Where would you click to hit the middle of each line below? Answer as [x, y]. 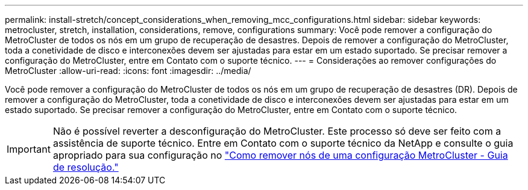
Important [29, 149]
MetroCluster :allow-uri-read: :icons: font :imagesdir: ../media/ [128, 71]
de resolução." [86, 167]
